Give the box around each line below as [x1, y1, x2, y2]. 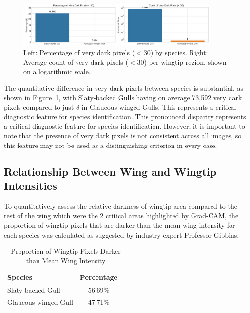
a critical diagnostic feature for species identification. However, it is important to [4, 121, 245, 131]
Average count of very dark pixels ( [23, 56, 128, 67]
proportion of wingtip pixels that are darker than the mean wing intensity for [4, 220, 235, 230]
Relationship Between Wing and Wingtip [4, 164, 217, 179]
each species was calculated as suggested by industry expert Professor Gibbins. [4, 229, 239, 239]
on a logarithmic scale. [23, 66, 91, 76]
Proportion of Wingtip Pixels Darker [11, 246, 121, 256]
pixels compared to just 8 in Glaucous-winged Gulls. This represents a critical [4, 102, 236, 112]
